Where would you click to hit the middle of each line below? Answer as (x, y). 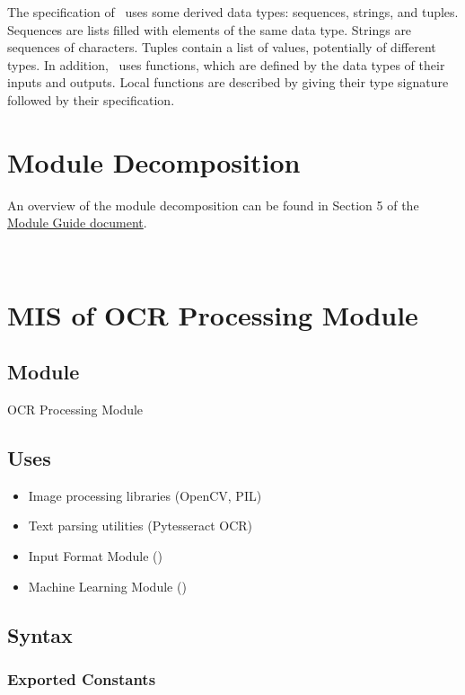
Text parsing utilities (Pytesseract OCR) (140, 526)
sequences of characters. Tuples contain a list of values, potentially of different (222, 47)
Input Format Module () (96, 556)
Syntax (40, 634)
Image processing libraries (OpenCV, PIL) (145, 495)
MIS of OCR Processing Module (213, 314)
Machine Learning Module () (107, 586)
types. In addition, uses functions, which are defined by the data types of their (226, 64)
